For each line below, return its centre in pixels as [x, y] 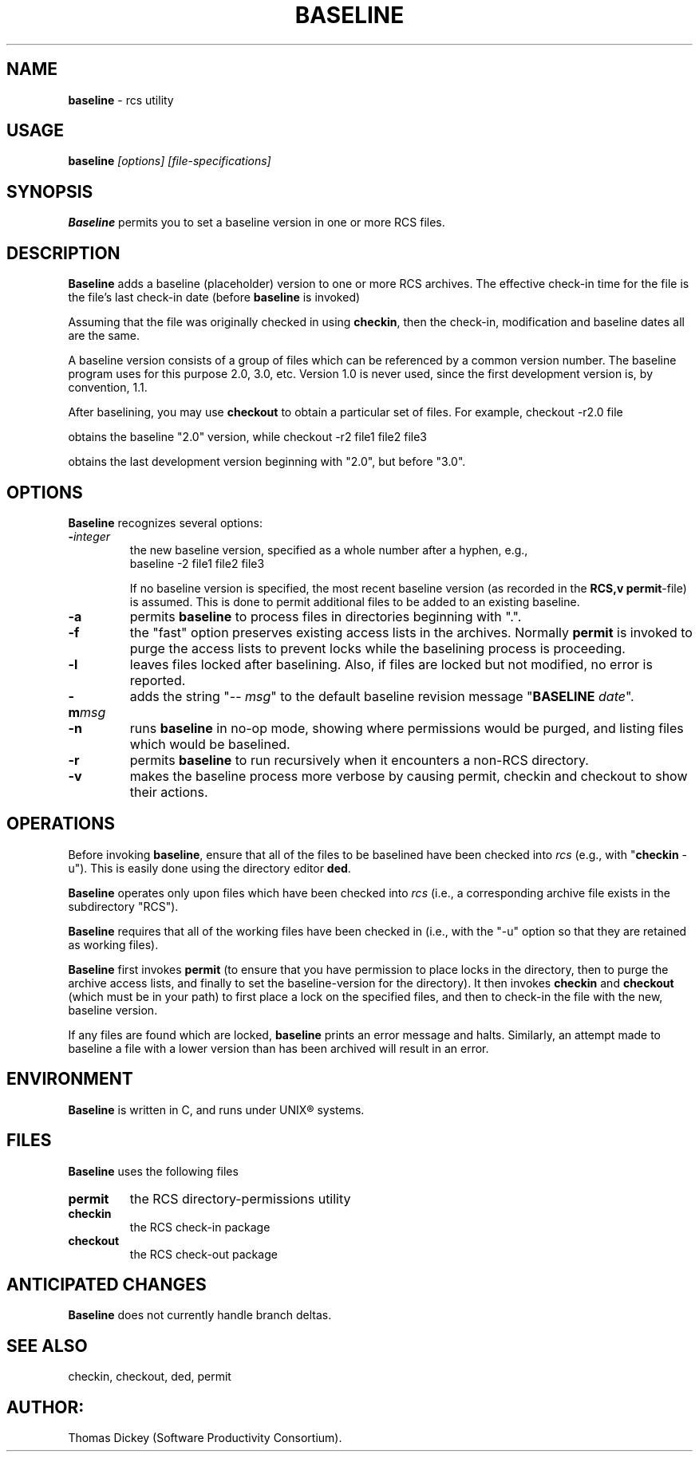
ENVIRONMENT [70, 1079]
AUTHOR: [45, 1407]
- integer [89, 536]
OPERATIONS [61, 824]
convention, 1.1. [108, 388]
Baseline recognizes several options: [165, 522]
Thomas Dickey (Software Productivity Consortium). [205, 1438]
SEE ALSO [47, 1346]
